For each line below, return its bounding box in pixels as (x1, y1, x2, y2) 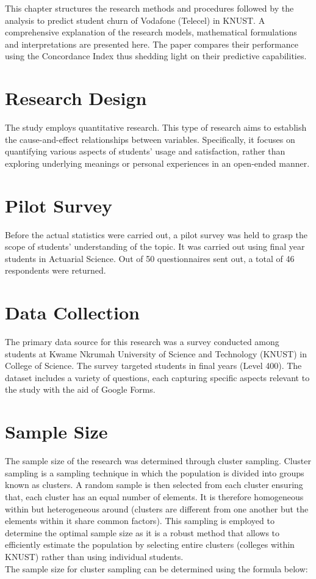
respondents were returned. (5, 264, 106, 277)
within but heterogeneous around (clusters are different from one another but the (5, 502, 309, 515)
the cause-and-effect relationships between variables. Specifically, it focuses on (5, 133, 295, 145)
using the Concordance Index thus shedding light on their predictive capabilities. (5, 49, 307, 62)
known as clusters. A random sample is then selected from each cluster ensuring (5, 478, 303, 491)
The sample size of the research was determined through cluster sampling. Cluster (5, 454, 311, 467)
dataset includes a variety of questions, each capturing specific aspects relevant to (5, 371, 310, 384)
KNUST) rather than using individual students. (5, 550, 184, 563)
